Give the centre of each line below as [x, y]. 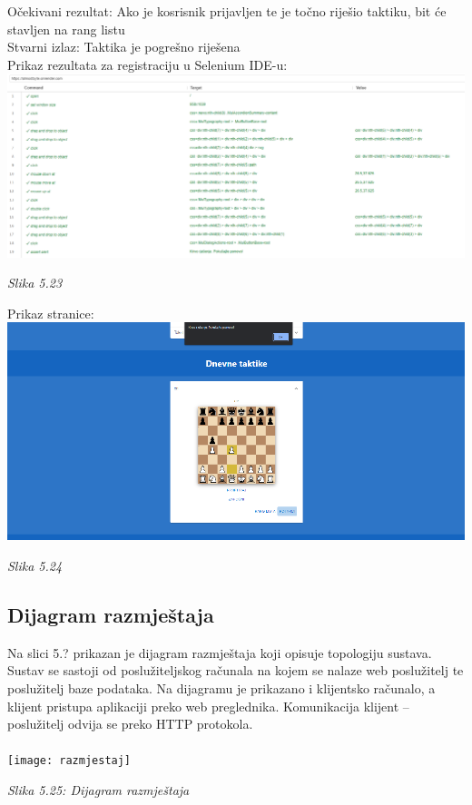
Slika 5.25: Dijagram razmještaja [98, 790]
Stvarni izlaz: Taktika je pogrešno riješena [124, 47]
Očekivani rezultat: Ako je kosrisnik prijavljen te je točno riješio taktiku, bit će [227, 11]
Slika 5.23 [35, 283]
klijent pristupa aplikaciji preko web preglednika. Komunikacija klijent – [208, 706]
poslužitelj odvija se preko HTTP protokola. [130, 724]
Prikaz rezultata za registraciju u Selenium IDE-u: [147, 64]
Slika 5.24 [35, 566]
